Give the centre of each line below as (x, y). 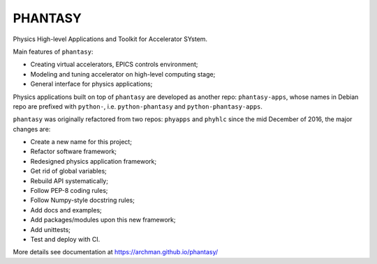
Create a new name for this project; (81, 142)
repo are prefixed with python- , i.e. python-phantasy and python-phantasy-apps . (138, 106)
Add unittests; (51, 229)
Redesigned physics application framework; (94, 161)
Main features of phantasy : (53, 52)
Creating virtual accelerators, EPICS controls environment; (114, 64)
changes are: (32, 129)
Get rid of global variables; (69, 171)
